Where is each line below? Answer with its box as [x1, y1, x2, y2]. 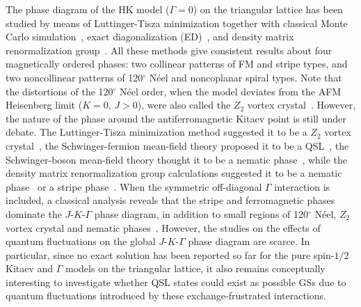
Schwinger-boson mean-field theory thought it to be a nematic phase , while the [6, 152, 348, 166]
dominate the [6, 206, 62, 221]
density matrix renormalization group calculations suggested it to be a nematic [6, 166, 342, 180]
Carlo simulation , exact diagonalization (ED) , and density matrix [6, 29, 294, 44]
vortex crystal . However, [247, 97, 356, 112]
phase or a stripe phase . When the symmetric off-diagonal [6, 179, 262, 194]
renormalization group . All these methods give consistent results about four [6, 42, 332, 57]
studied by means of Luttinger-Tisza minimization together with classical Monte [6, 15, 348, 30]
